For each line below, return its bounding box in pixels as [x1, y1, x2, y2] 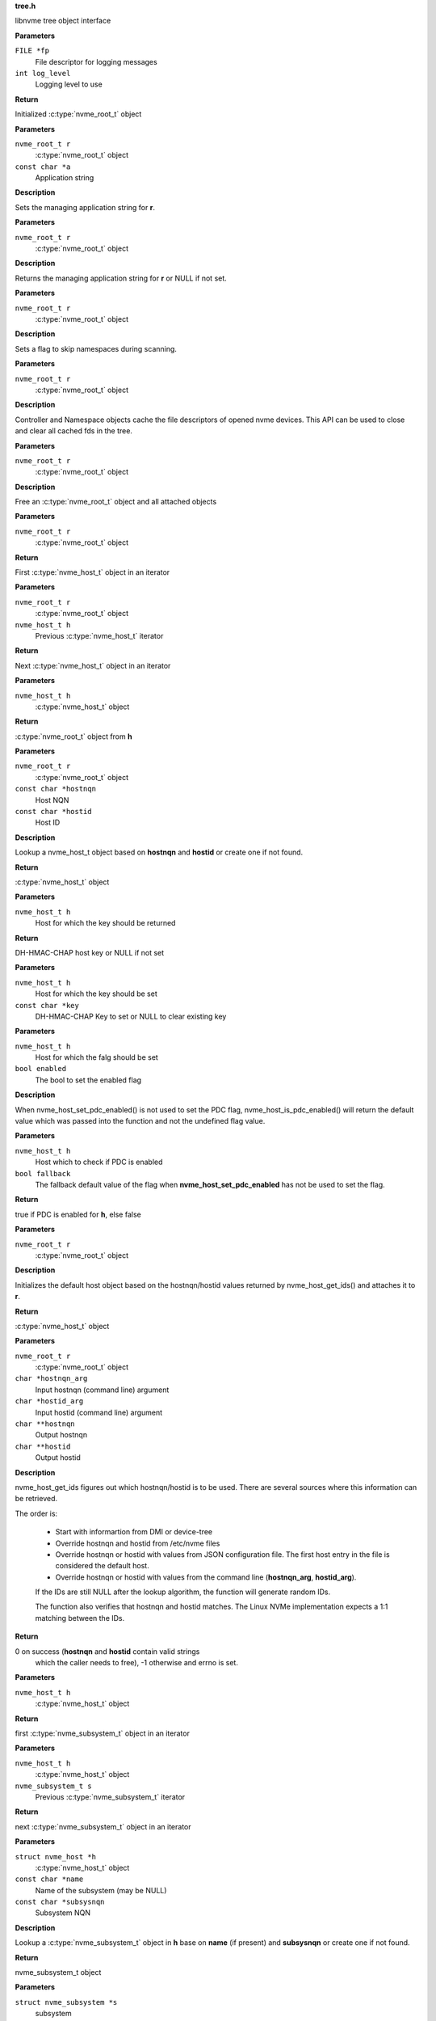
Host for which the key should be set [35, 989, 157, 998]
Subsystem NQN [35, 1908, 91, 1918]
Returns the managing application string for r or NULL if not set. [15, 273, 228, 283]
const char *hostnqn [15, 784, 97, 794]
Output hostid [35, 1453, 81, 1462]
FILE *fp [15, 46, 50, 56]
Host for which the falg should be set [35, 1053, 159, 1062]
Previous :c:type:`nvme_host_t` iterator [35, 631, 164, 640]
